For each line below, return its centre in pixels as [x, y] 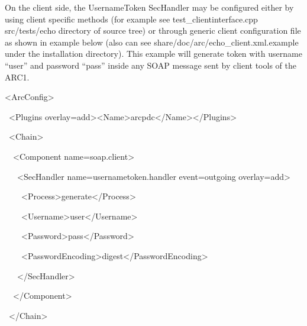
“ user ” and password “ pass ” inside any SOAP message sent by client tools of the [151, 65]
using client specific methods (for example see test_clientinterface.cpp [131, 19]
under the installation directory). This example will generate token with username [153, 54]
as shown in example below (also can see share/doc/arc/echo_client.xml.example [152, 42]
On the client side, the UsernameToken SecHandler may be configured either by [149, 7]
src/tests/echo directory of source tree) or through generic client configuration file [153, 30]
